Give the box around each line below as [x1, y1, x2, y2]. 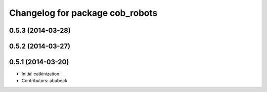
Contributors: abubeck [21, 78, 68, 84]
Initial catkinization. [21, 71, 61, 77]
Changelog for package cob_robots [9, 7, 158, 18]
